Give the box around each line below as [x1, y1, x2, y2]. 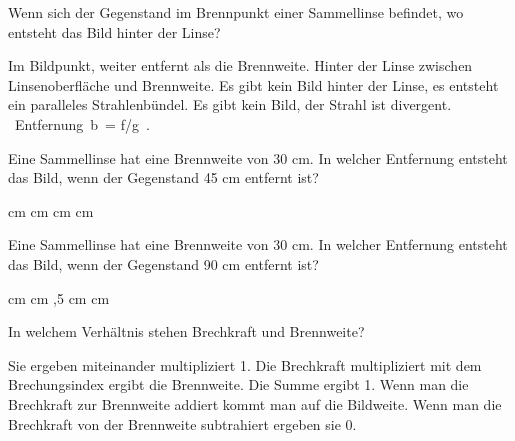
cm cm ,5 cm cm [8, 287, 110, 308]
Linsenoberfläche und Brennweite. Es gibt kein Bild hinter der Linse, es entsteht [8, 74, 499, 95]
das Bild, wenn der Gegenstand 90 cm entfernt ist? [8, 253, 319, 274]
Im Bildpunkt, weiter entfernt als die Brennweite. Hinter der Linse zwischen [8, 55, 473, 76]
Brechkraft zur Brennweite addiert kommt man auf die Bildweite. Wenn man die [8, 393, 502, 414]
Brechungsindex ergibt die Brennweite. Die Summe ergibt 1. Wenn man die [8, 374, 469, 395]
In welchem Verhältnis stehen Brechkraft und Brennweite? [8, 321, 365, 342]
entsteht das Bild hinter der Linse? [8, 21, 221, 42]
